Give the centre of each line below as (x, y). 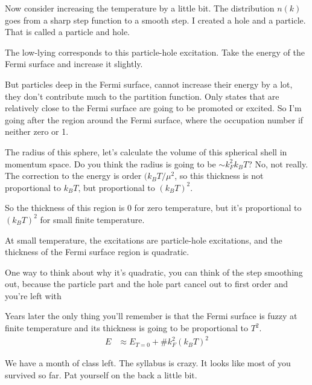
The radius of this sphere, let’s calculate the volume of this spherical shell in (146, 151)
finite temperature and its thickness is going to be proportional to (126, 328)
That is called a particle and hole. (68, 32)
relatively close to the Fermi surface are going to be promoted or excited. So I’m (153, 108)
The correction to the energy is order (73, 176)
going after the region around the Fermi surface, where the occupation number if (154, 119)
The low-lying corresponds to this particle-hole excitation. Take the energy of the (155, 52)
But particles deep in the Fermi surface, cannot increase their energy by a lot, (149, 84)
